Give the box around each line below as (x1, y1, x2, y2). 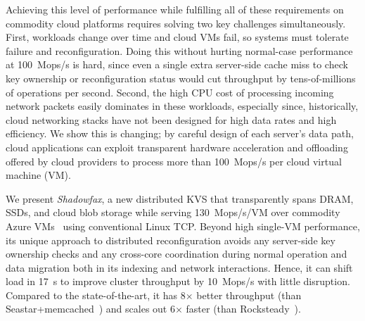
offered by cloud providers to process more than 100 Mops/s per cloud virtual (6, 153, 342, 168)
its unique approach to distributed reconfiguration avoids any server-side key (6, 232, 335, 247)
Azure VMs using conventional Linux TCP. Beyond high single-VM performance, (6, 218, 360, 233)
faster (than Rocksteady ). (186, 301, 301, 316)
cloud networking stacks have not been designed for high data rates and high (6, 112, 337, 127)
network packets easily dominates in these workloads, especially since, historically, (6, 99, 359, 113)
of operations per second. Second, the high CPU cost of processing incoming (6, 84, 334, 99)
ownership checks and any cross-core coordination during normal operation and (6, 246, 347, 261)
